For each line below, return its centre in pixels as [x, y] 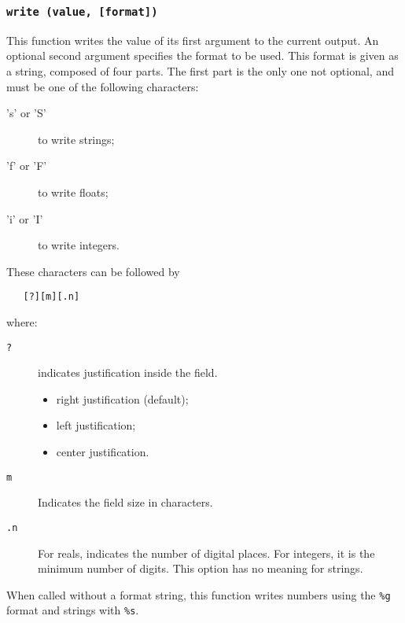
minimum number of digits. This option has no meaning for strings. [201, 568]
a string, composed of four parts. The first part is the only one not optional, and [200, 70]
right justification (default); [122, 398]
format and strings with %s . [73, 610]
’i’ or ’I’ [25, 218]
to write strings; [76, 139]
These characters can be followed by [93, 271]
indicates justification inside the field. [128, 372]
